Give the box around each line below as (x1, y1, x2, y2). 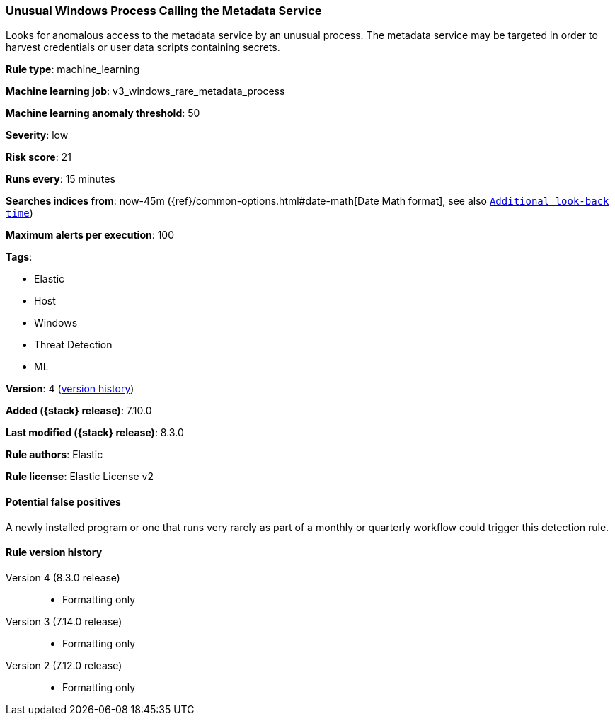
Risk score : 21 (6, 151, 71, 164)
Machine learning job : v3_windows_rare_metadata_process (6, 85, 285, 98)
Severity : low (6, 129, 69, 142)
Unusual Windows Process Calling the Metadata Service (6, 4, 322, 18)
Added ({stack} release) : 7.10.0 (6, 404, 152, 417)
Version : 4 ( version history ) (6, 382, 134, 395)
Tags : (6, 251, 33, 263)
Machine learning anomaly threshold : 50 (6, 107, 200, 120)
